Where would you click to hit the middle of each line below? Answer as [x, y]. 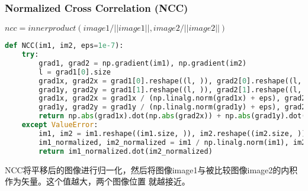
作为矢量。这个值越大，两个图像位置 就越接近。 [97, 181]
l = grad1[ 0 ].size [75, 72]
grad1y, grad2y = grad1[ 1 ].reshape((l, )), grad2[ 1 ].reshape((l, [170, 90]
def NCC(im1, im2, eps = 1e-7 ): [64, 46]
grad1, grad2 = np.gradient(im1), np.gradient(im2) [143, 63]
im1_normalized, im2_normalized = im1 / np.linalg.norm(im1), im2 [172, 142]
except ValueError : [60, 125]
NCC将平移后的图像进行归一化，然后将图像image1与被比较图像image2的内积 [151, 169]
